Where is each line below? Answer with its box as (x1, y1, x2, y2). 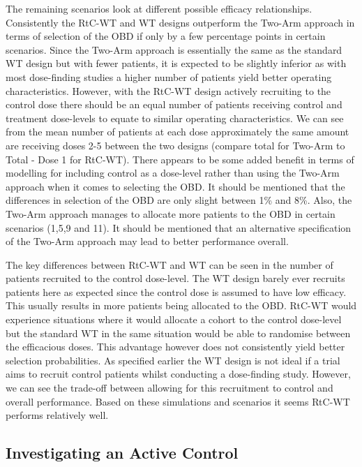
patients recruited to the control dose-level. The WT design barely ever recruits (6, 271, 345, 286)
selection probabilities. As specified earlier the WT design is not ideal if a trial (6, 353, 340, 367)
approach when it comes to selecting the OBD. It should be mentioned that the (6, 179, 345, 193)
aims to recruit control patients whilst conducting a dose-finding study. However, (6, 366, 351, 381)
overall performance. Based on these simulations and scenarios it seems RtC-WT (6, 394, 350, 408)
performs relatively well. (6, 408, 109, 422)
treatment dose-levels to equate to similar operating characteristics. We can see (6, 110, 344, 125)
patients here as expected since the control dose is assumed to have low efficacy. (6, 284, 347, 299)
